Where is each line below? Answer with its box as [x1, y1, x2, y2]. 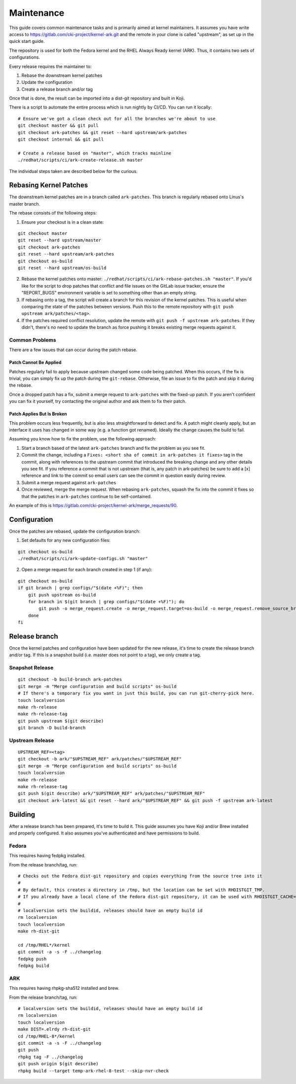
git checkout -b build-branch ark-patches [18, 677, 122, 683]
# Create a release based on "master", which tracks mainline [18, 150, 172, 156]
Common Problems [9, 336, 56, 343]
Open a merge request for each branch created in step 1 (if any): [21, 567, 152, 573]
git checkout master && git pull [18, 123, 99, 128]
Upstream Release [9, 737, 54, 744]
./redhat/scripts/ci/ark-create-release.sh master [18, 157, 143, 163]
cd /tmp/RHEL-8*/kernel [18, 1033, 75, 1039]
